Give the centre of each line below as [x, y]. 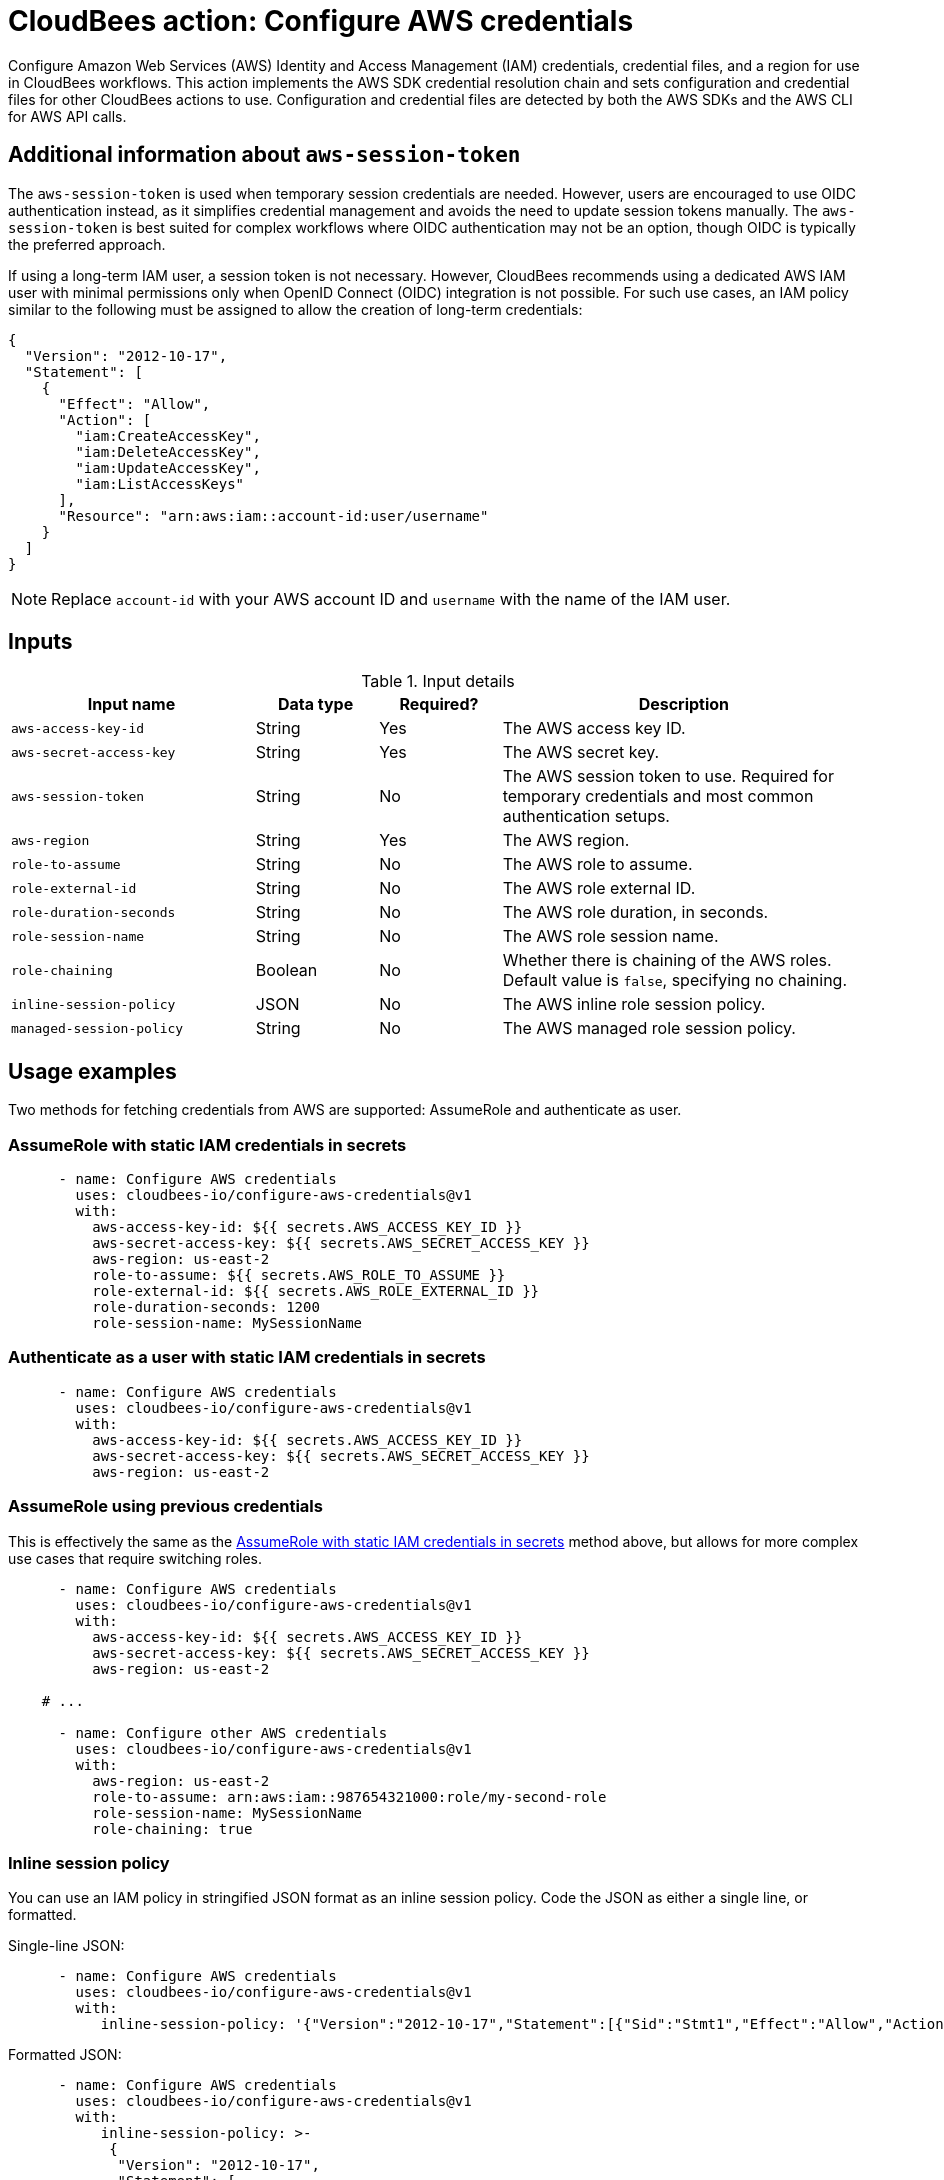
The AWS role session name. [610, 936]
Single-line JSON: [66, 1946]
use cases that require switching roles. [135, 1558]
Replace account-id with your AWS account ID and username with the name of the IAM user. [391, 598]
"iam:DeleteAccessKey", [168, 451]
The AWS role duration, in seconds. [635, 912]
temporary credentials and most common [658, 796]
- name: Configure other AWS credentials [223, 1732]
